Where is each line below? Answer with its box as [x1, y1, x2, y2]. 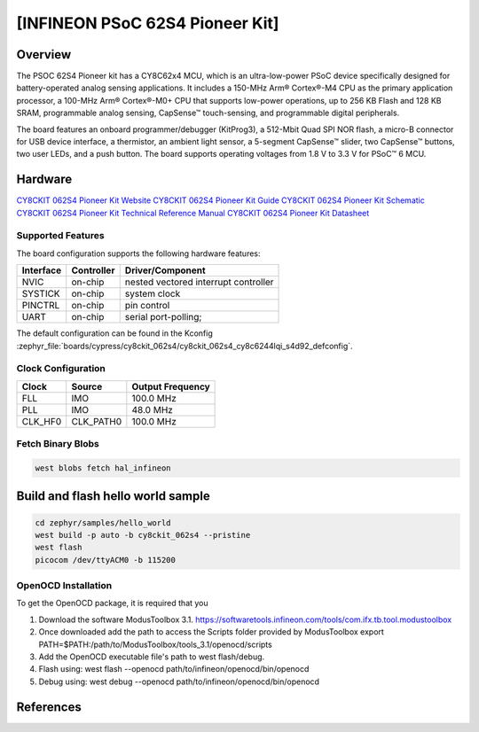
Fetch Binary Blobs [16, 438, 99, 450]
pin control [124, 300, 170, 312]
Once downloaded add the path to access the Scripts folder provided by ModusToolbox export [38, 627, 385, 637]
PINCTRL [21, 300, 60, 312]
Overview [16, 47, 72, 62]
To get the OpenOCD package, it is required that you [16, 598, 208, 609]
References [16, 699, 82, 714]
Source [71, 380, 103, 393]
